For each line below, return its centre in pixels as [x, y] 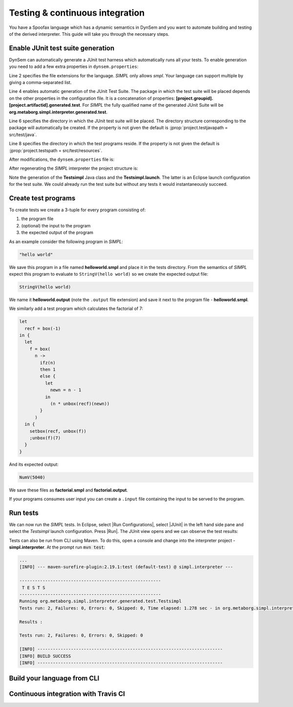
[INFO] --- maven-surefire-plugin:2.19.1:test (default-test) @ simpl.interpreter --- [126, 567]
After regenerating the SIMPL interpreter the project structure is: [74, 168]
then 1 [48, 369]
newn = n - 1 [66, 390]
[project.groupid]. [195, 98]
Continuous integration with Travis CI [67, 694]
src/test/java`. [23, 134]
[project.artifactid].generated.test [45, 105]
